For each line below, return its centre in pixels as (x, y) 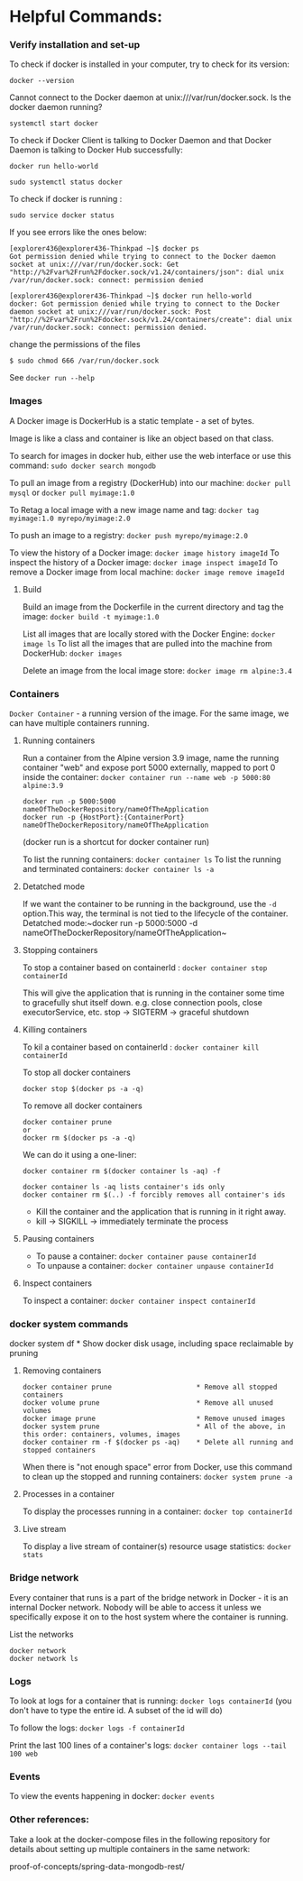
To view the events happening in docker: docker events (112, 1796)
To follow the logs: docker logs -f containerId (97, 1728)
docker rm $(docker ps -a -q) (79, 1138)
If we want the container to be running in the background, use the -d (149, 904)
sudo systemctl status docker (66, 182)
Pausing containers (58, 1239)
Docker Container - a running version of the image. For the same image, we (149, 713)
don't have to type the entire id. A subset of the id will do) (116, 1710)
